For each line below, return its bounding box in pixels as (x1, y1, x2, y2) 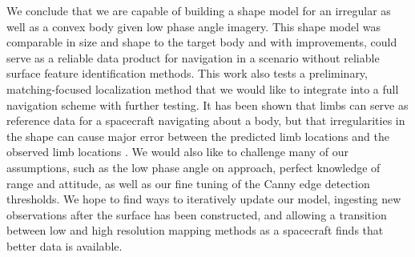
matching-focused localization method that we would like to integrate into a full (6, 80, 399, 97)
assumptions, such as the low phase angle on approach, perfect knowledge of (6, 159, 381, 175)
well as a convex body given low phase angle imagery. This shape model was (6, 18, 381, 34)
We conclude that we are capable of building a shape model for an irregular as (6, 2, 391, 18)
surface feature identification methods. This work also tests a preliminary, (6, 65, 368, 82)
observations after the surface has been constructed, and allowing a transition (6, 206, 387, 223)
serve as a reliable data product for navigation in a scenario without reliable (6, 49, 380, 66)
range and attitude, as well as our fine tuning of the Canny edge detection (6, 175, 370, 191)
